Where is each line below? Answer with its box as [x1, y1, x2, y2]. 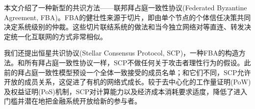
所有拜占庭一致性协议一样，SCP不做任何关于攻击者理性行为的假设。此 [24, 57, 251, 67]
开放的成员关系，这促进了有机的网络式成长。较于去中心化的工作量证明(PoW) [4, 77, 251, 87]
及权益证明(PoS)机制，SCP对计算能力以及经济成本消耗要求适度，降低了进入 [4, 86, 248, 96]
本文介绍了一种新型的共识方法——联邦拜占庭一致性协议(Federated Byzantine [4, 2, 247, 12]
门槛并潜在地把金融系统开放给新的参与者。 [4, 96, 141, 106]
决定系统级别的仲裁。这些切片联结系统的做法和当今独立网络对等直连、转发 [4, 22, 244, 32]
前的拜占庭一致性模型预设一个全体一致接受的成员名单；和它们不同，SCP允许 [4, 67, 251, 77]
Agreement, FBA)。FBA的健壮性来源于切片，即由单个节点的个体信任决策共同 [4, 12, 251, 22]
